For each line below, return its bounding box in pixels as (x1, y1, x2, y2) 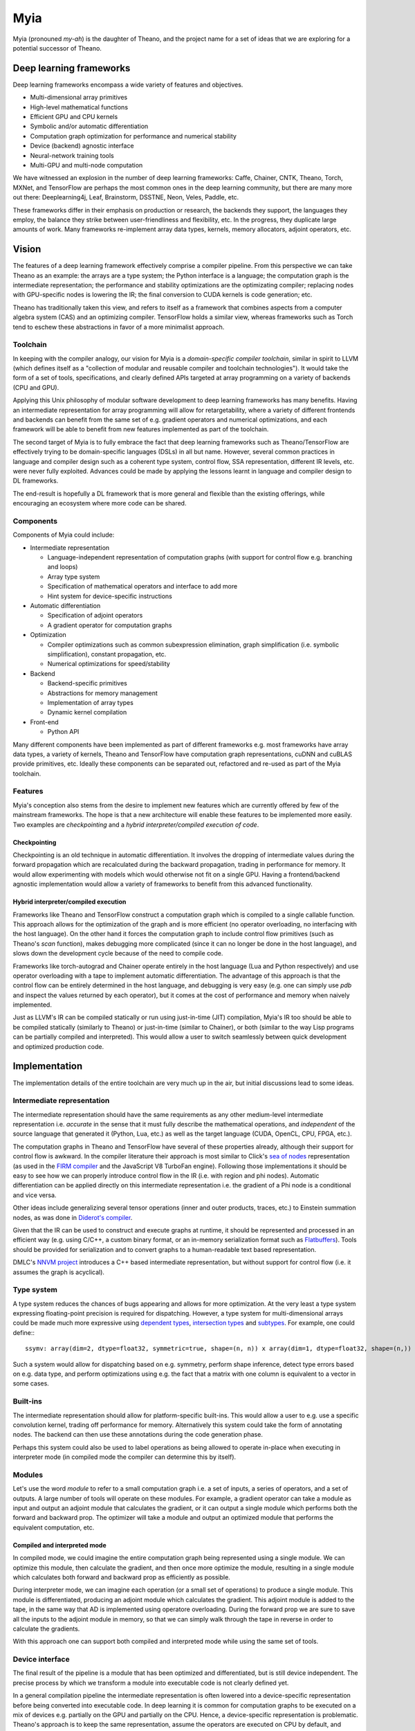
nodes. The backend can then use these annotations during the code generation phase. (12, 1430, 263, 1439)
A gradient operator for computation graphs (47, 620, 172, 629)
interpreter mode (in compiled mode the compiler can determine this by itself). (12, 1453, 237, 1461)
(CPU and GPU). (12, 383, 59, 391)
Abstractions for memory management (47, 689, 158, 697)
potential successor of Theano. (12, 44, 102, 52)
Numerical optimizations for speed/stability (47, 660, 171, 668)
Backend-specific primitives (47, 679, 127, 688)
